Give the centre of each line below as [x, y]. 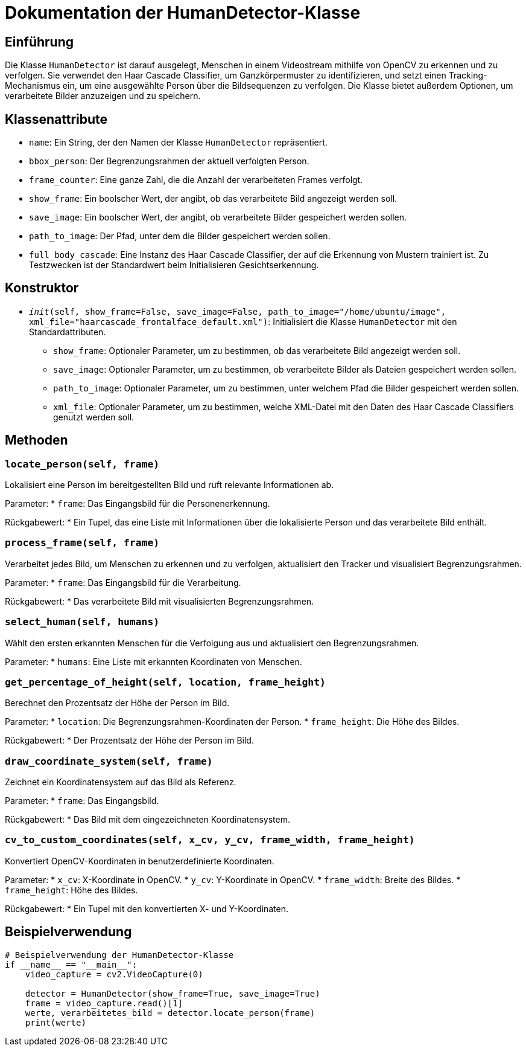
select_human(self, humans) [82, 622]
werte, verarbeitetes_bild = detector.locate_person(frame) [170, 1013]
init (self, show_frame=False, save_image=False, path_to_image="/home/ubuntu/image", [238, 311]
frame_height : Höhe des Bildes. [71, 890]
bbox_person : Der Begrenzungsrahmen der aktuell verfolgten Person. [169, 161]
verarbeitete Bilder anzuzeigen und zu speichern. [103, 96]
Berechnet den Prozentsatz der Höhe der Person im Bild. [117, 703]
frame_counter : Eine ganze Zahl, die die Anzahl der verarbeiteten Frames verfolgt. [196, 180]
